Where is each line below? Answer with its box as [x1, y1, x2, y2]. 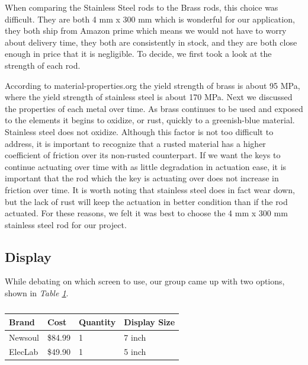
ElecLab [9, 345, 38, 358]
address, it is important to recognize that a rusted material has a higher [5, 137, 266, 149]
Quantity [78, 315, 116, 328]
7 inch [124, 331, 146, 343]
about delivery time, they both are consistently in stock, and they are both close [5, 36, 297, 48]
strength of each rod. [5, 59, 81, 71]
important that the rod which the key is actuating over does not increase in [5, 172, 279, 184]
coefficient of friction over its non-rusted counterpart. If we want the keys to [5, 149, 281, 161]
